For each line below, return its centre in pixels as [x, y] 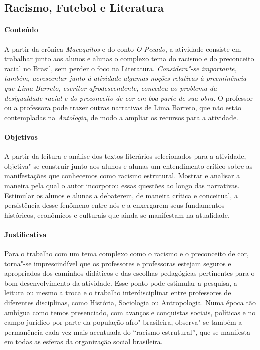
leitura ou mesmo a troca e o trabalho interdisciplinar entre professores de [118, 293]
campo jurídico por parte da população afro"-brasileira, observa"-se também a [123, 322]
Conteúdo [21, 29]
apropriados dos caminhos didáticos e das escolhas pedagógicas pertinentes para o [129, 273]
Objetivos [21, 136]
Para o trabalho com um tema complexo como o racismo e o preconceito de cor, [126, 254]
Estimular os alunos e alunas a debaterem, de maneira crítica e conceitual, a [121, 195]
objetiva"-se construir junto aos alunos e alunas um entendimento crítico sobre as [128, 165]
